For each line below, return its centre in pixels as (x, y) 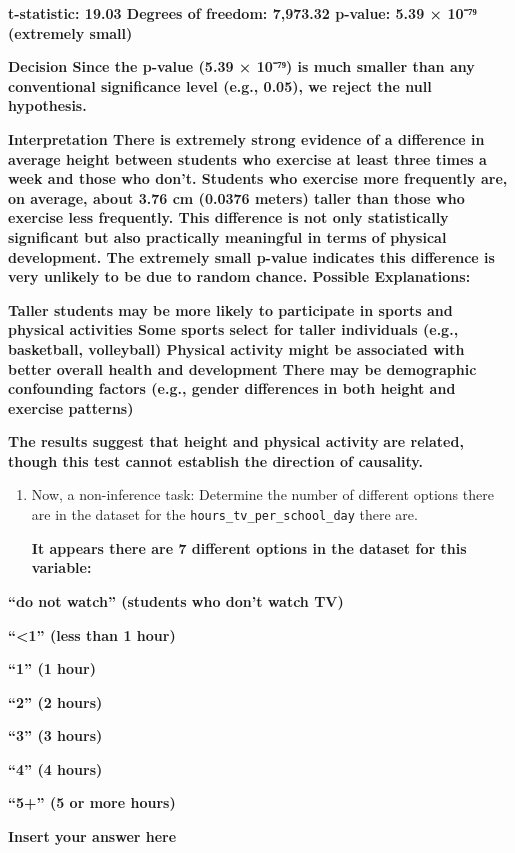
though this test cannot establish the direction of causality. (215, 460)
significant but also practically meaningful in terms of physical (227, 236)
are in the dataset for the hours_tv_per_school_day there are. (224, 514)
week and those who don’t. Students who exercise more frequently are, (258, 178)
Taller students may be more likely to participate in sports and (230, 309)
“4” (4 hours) (55, 768)
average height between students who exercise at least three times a (247, 158)
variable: (61, 567)
